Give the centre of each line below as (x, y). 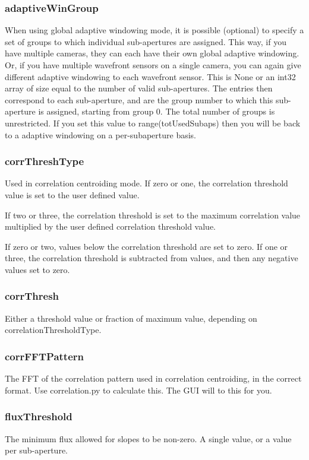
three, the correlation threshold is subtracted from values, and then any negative (152, 258)
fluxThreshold (39, 416)
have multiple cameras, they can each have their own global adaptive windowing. (152, 53)
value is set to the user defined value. (72, 194)
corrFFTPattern (44, 356)
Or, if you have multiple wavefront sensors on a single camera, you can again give (153, 65)
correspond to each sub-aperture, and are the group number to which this (139, 99)
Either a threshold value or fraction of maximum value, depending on (131, 318)
